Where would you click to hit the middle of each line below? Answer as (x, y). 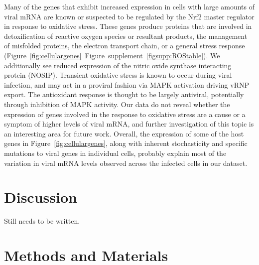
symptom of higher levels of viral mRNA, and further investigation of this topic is (129, 124)
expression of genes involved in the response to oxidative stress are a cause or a (125, 114)
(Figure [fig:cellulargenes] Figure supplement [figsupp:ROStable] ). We (112, 55)
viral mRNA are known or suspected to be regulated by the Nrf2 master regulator (129, 16)
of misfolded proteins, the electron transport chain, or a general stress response (125, 46)
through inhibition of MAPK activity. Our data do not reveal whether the (117, 104)
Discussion (41, 197)
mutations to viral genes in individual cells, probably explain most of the (115, 153)
